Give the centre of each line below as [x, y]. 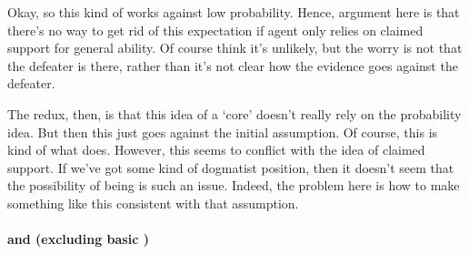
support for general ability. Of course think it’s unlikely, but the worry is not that [235, 48]
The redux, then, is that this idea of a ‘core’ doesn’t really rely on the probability [234, 113]
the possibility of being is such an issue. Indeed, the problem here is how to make [234, 185]
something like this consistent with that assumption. [153, 203]
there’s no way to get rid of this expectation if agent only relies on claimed [215, 30]
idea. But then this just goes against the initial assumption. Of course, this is [223, 132]
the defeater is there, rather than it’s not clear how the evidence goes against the [233, 65]
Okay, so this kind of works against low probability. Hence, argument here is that [234, 12]
